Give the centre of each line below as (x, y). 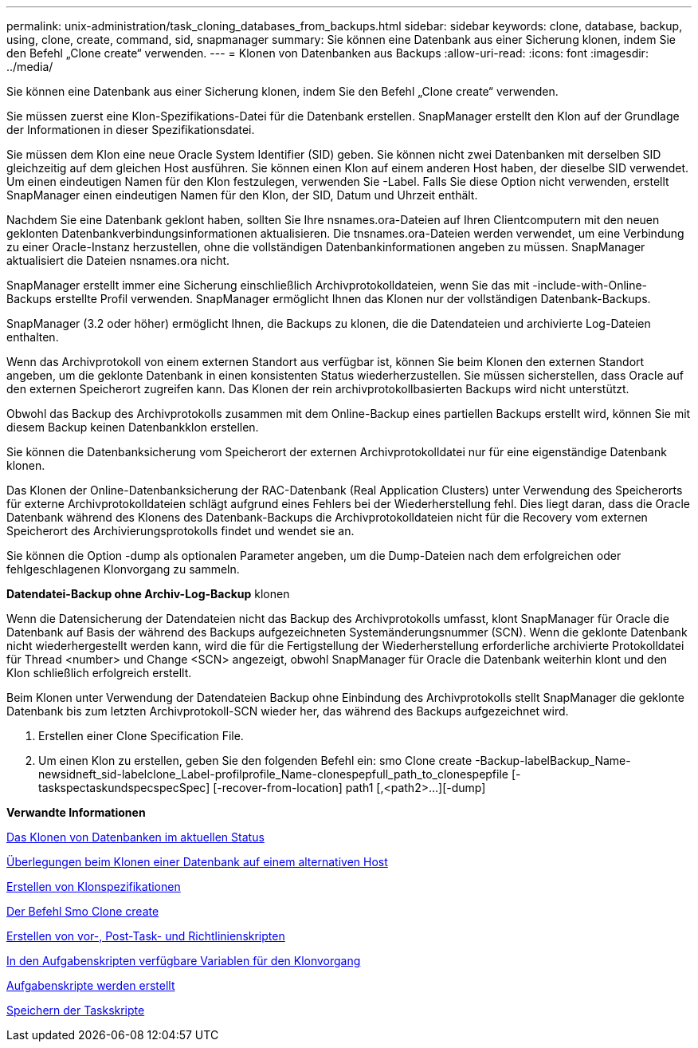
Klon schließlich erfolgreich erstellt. (99, 673)
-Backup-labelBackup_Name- (553, 760)
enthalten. (33, 337)
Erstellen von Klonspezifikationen (94, 886)
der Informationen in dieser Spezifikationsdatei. (131, 130)
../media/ (30, 67)
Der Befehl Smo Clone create (83, 911)
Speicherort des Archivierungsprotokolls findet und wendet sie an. (180, 531)
